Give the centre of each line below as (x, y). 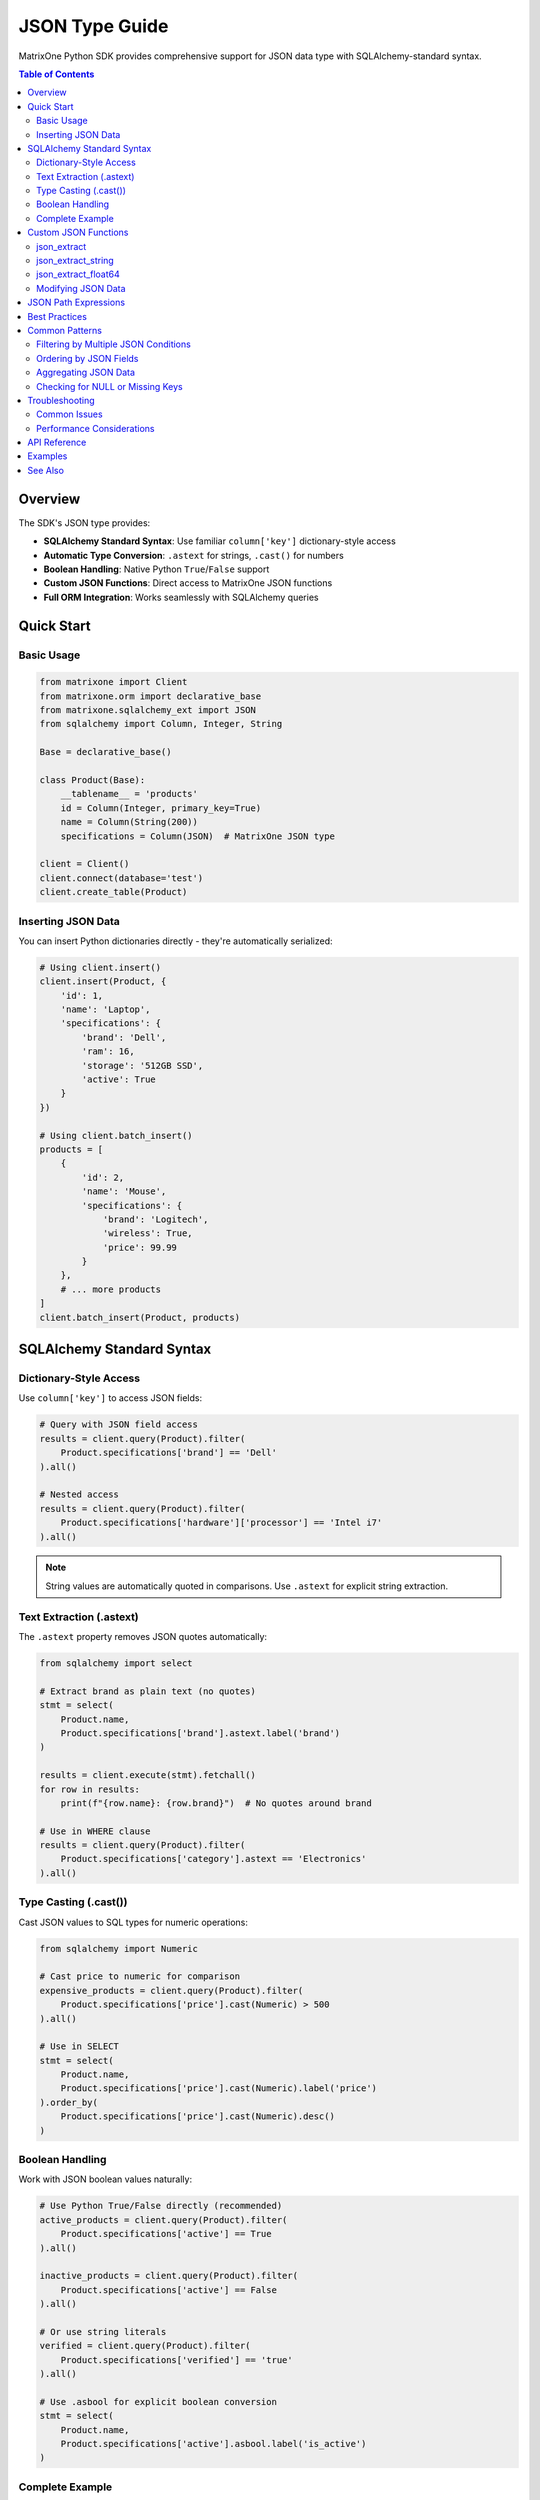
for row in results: (89, 1789)
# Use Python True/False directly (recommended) (161, 2206)
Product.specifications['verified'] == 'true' (177, 2359)
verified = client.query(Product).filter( (145, 2346)
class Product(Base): (92, 780)
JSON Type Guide (93, 26)
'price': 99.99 (139, 1247)
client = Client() (84, 864)
